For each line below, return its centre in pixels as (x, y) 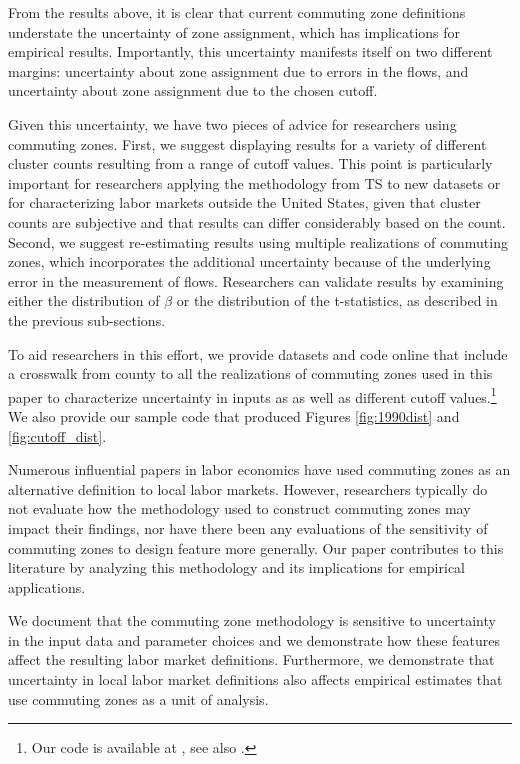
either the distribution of (84, 300)
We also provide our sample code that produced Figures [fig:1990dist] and (234, 415)
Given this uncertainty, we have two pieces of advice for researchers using (232, 123)
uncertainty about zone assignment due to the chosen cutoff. (193, 90)
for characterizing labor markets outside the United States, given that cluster (244, 202)
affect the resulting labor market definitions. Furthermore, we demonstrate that (251, 659)
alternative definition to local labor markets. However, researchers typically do (248, 488)
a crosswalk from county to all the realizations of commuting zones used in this (250, 373)
